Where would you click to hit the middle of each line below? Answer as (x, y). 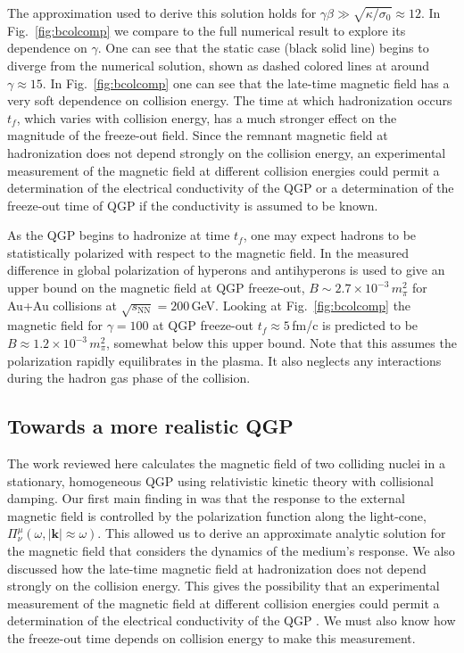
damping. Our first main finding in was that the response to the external (206, 498)
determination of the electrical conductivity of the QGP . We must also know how (232, 620)
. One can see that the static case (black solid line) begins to (263, 48)
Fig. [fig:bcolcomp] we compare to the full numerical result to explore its (207, 30)
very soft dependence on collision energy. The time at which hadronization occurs (230, 100)
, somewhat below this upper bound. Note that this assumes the (282, 343)
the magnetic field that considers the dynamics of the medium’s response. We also (231, 550)
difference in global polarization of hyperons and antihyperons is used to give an (226, 270)
